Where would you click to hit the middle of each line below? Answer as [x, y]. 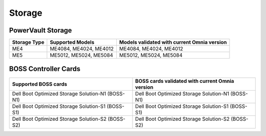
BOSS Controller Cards [45, 69]
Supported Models [72, 42]
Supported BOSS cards [40, 84]
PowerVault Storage [41, 30]
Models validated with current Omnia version [173, 42]
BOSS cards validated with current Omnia [185, 81]
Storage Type [28, 42]
